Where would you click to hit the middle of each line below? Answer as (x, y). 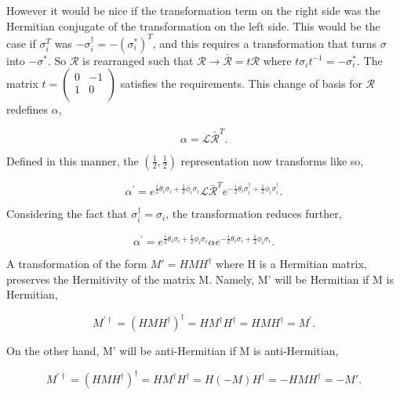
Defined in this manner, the (73, 160)
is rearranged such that (138, 60)
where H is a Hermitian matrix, (291, 264)
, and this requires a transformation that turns (265, 43)
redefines (27, 109)
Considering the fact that (67, 214)
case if (21, 43)
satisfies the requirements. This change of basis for (241, 83)
